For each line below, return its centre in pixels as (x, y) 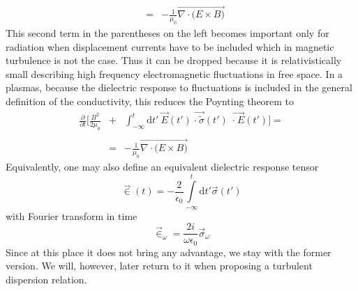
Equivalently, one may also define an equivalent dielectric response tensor (162, 166)
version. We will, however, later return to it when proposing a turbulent (159, 266)
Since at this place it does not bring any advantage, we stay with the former (169, 252)
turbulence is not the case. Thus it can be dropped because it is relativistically (174, 60)
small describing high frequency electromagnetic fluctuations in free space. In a (174, 73)
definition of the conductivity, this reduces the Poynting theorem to (150, 101)
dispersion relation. (46, 280)
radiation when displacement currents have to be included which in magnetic (170, 46)
